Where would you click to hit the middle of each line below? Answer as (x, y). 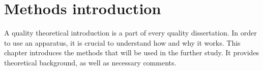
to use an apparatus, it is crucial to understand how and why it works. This (122, 42)
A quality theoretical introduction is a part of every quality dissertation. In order (130, 33)
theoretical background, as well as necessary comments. (90, 62)
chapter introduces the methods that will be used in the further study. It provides (132, 52)
